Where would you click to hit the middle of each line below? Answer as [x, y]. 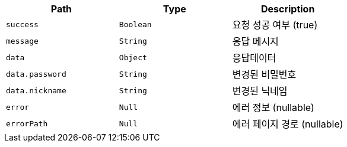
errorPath [27, 123]
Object [133, 57]
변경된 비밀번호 [264, 74]
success [22, 24]
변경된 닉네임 [260, 91]
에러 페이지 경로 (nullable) [288, 124]
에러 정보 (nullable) [273, 107]
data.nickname [36, 90]
